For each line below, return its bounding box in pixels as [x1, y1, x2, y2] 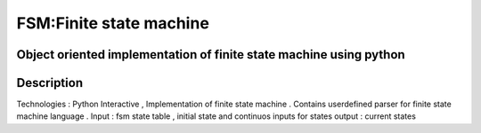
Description [16, 75, 84, 90]
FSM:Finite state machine [16, 13, 209, 33]
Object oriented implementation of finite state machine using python [16, 47, 405, 62]
